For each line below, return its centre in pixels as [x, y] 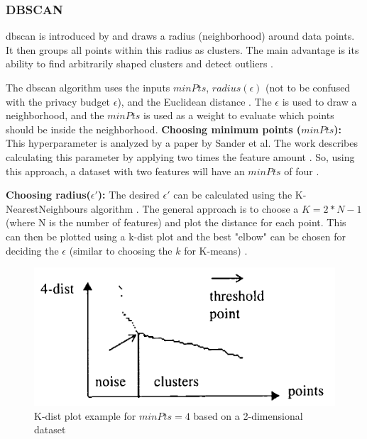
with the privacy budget [58, 101]
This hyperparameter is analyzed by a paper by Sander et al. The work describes [182, 143]
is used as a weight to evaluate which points [239, 115]
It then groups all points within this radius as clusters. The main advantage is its [182, 49]
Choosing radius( [48, 195]
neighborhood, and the [55, 115]
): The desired [128, 195]
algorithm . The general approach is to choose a [195, 208]
